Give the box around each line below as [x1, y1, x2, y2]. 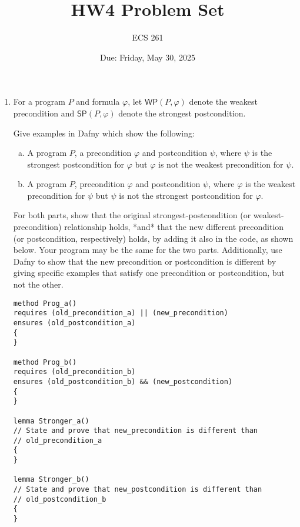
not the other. [13, 278, 64, 291]
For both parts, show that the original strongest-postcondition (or [13, 209, 251, 221]
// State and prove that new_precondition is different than [13, 426, 258, 435]
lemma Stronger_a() [13, 416, 89, 425]
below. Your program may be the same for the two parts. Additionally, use [13, 244, 282, 256]
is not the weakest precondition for [158, 158, 284, 170]
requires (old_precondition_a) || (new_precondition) [13, 309, 228, 318]
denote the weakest [189, 95, 258, 108]
